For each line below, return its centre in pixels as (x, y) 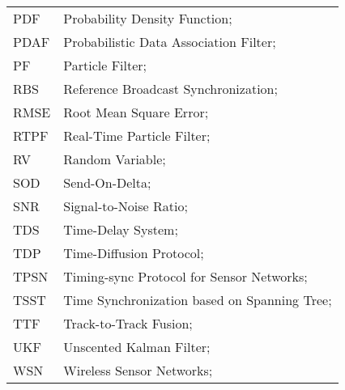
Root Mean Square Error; (136, 112)
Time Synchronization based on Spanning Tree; (198, 300)
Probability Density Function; (148, 18)
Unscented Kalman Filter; (137, 347)
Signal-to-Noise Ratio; (126, 206)
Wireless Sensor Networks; (138, 370)
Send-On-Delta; (107, 182)
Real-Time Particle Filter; (137, 136)
